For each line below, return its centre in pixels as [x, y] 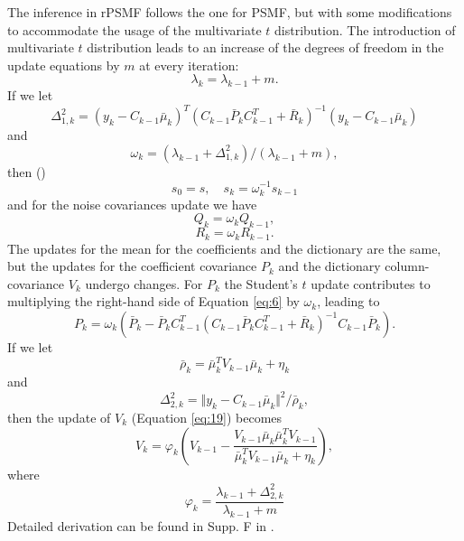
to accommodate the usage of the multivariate [135, 29]
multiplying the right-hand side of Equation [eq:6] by [153, 301]
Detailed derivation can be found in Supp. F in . [141, 525]
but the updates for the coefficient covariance [132, 266]
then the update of [59, 417]
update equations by [64, 65]
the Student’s [261, 283]
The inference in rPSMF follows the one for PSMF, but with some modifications [230, 12]
